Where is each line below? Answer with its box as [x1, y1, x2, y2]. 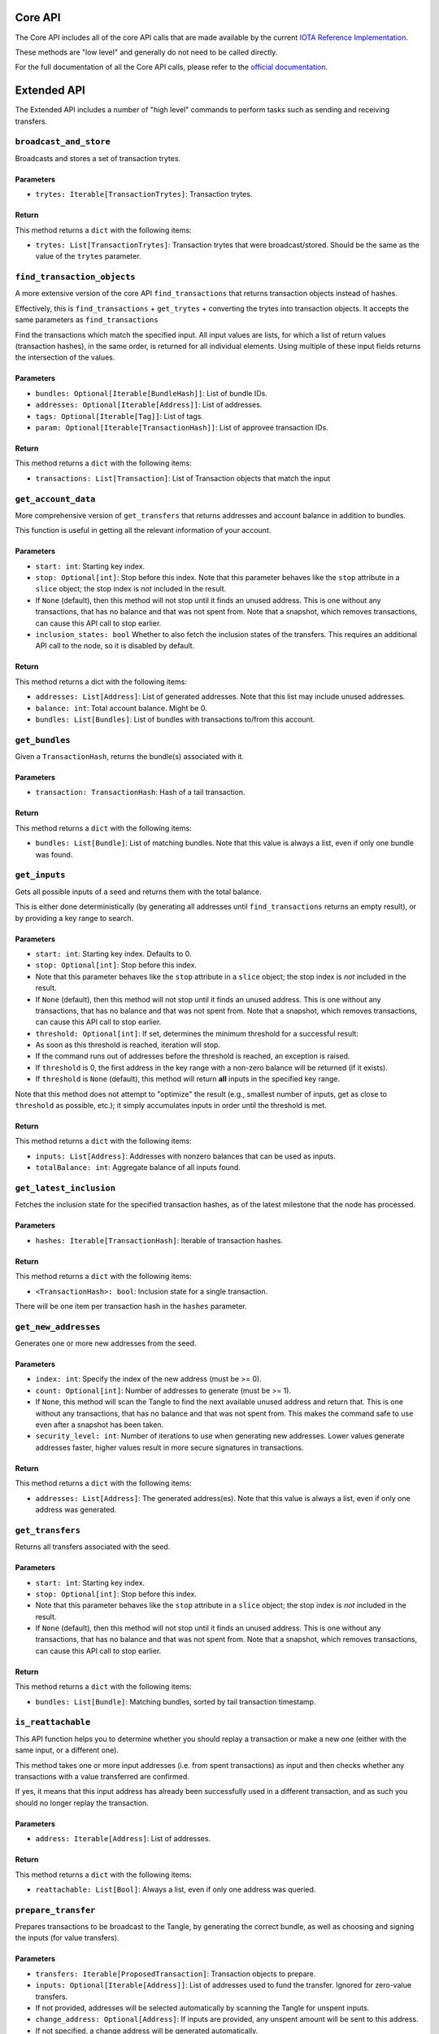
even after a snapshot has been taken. [35, 1420, 164, 1429]
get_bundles [15, 735, 71, 745]
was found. [35, 849, 73, 859]
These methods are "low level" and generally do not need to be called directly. [15, 47, 278, 57]
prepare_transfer [15, 1905, 96, 1915]
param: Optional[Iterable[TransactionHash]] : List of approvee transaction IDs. [35, 422, 328, 432]
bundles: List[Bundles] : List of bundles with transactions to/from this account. [35, 714, 315, 724]
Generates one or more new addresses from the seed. [15, 1338, 197, 1348]
